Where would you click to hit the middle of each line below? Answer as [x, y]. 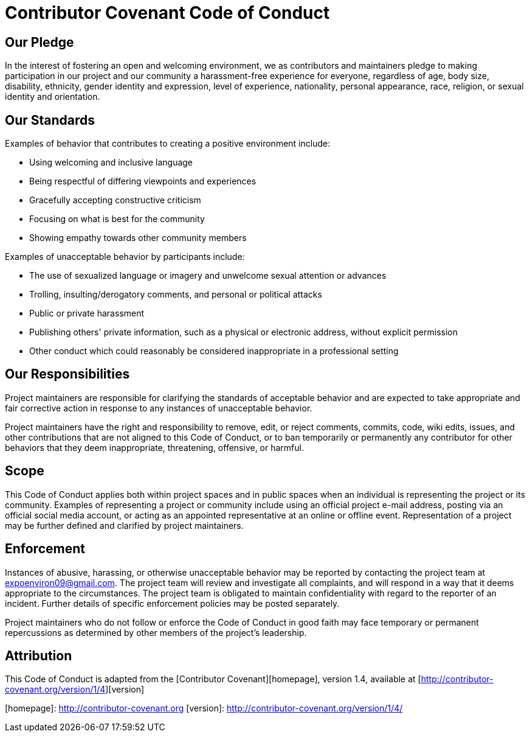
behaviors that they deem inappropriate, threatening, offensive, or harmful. [154, 447]
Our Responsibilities [67, 374]
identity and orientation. [53, 97]
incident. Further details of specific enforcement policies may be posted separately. [172, 603]
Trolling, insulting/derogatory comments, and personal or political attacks [176, 295]
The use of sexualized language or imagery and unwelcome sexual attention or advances [208, 276]
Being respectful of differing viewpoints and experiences [143, 181]
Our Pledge [40, 42]
